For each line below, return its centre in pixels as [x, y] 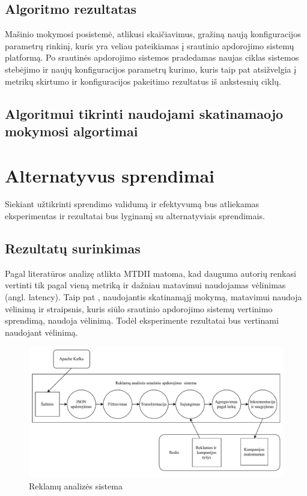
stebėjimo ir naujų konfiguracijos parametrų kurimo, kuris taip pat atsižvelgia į [151, 69]
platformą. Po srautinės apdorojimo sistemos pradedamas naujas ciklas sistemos [152, 57]
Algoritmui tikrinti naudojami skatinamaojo [144, 113]
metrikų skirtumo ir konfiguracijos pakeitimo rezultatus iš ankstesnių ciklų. [143, 81]
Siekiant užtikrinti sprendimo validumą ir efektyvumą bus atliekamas [132, 204]
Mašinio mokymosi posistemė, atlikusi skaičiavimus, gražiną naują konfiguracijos [153, 34]
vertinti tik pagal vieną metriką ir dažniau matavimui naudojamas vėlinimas [145, 285]
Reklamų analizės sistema [76, 485]
